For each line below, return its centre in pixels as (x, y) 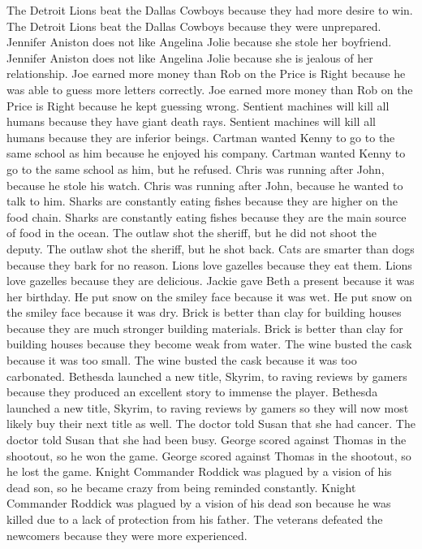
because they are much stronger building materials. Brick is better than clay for (205, 328)
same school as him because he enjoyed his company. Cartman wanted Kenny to (206, 153)
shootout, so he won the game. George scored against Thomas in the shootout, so (209, 455)
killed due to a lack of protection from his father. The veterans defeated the (195, 519)
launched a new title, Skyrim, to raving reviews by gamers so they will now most (208, 407)
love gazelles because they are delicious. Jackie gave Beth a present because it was (211, 281)
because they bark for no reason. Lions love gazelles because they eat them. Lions (209, 264)
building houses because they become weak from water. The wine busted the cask (209, 344)
